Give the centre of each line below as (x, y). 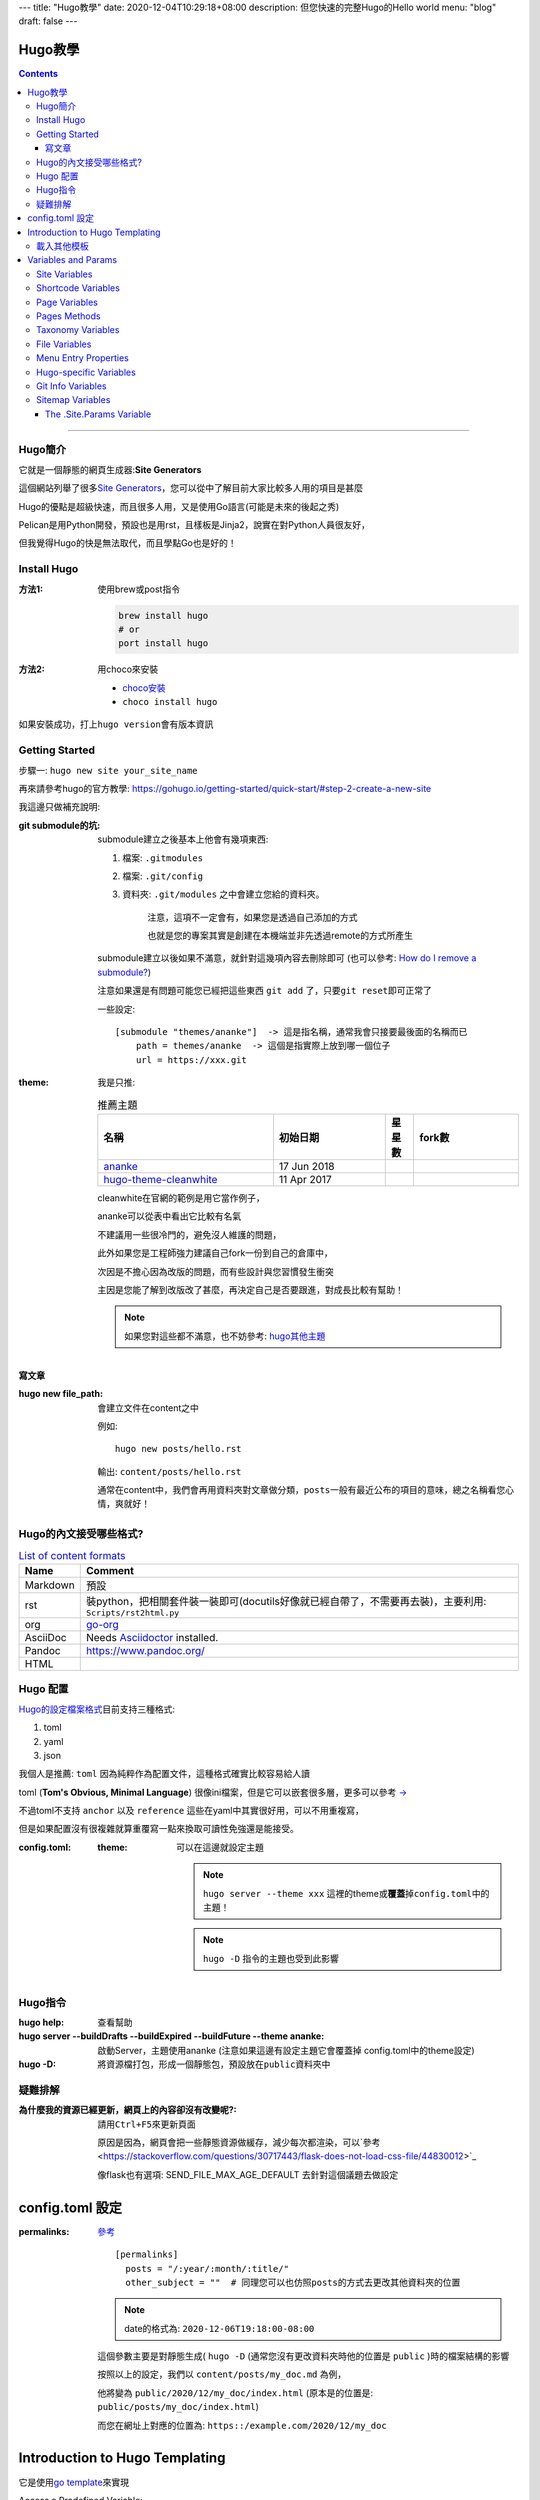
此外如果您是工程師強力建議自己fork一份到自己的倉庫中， (215, 1253)
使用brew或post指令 (138, 589)
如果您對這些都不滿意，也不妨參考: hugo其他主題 (225, 1336)
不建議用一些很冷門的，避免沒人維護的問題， (189, 1234)
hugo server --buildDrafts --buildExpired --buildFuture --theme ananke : (171, 2036)
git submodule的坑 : (59, 825)
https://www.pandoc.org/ (145, 1650)
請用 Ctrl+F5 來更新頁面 (147, 2124)
